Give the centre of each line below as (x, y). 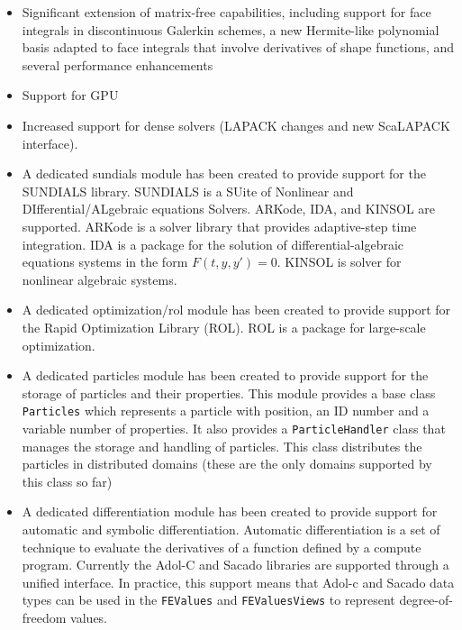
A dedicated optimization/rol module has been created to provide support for (236, 310)
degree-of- (426, 600)
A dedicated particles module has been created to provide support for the (225, 375)
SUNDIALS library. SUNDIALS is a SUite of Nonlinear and (188, 191)
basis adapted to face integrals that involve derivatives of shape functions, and (238, 47)
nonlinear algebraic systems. (100, 279)
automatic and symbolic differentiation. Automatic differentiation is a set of (231, 529)
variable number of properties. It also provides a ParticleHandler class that (234, 428)
